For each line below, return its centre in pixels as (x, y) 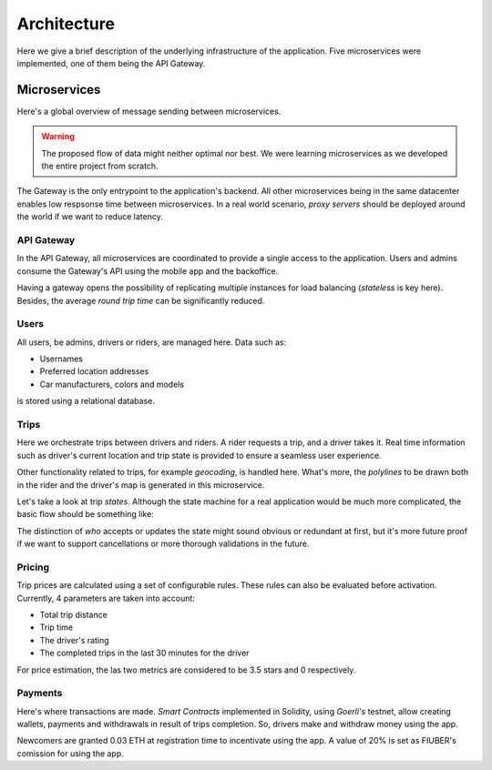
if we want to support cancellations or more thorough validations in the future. (163, 544)
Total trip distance (74, 615)
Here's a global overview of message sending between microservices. (149, 111)
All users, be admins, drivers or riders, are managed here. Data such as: (152, 342)
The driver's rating (74, 640)
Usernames (61, 359)
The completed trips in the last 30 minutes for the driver (144, 653)
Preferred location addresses (94, 371)
